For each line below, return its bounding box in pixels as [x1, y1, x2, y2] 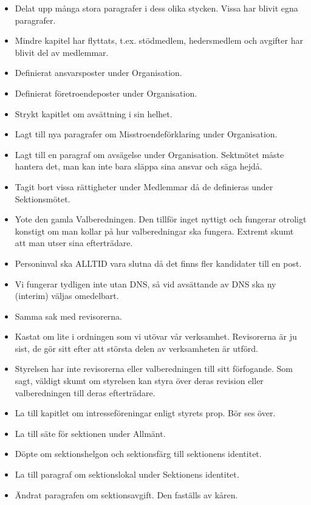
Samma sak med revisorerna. [15, 309, 122, 322]
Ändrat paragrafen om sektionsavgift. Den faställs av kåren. [15, 488, 238, 501]
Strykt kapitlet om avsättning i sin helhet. [15, 107, 173, 120]
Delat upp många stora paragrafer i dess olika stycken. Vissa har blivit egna [15, 2, 298, 14]
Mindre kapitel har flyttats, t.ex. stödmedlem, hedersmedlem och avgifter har [15, 34, 303, 47]
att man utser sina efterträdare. [15, 236, 133, 249]
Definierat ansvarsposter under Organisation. [15, 66, 182, 79]
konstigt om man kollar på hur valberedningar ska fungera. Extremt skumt [15, 224, 294, 237]
